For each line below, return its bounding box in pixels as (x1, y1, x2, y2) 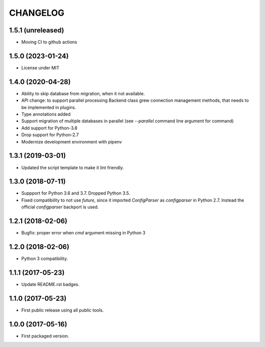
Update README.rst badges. (21, 281, 79, 287)
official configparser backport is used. (21, 204, 99, 210)
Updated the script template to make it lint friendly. (21, 165, 124, 171)
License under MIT (21, 64, 60, 71)
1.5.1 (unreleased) (9, 26, 64, 34)
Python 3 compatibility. (21, 256, 68, 261)
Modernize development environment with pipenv (21, 139, 122, 145)
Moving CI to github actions (21, 39, 78, 45)
